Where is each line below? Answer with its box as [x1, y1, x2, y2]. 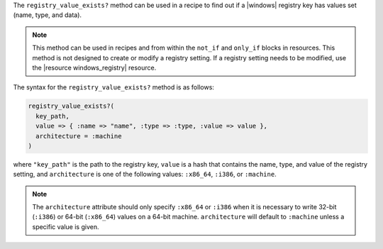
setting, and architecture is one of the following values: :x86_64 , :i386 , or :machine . [13, 170, 277, 179]
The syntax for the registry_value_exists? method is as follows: [13, 83, 214, 92]
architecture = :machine [35, 132, 122, 140]
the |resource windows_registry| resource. [32, 63, 157, 72]
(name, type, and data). [13, 11, 82, 19]
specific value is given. [32, 222, 99, 231]
